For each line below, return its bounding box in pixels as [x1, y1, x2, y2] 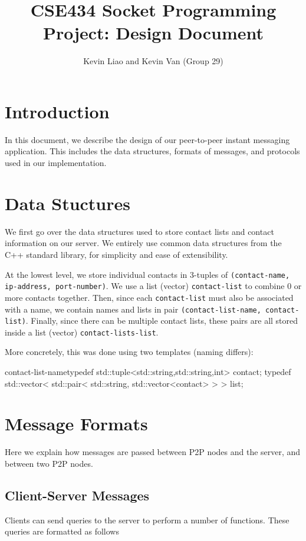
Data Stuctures [5, 191, 130, 215]
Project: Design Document [42, 21, 264, 45]
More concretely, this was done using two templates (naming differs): [5, 346, 254, 358]
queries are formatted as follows [5, 525, 119, 537]
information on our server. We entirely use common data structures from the [5, 237, 282, 249]
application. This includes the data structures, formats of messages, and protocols [5, 145, 300, 157]
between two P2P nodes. [5, 457, 93, 469]
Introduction [5, 99, 110, 123]
